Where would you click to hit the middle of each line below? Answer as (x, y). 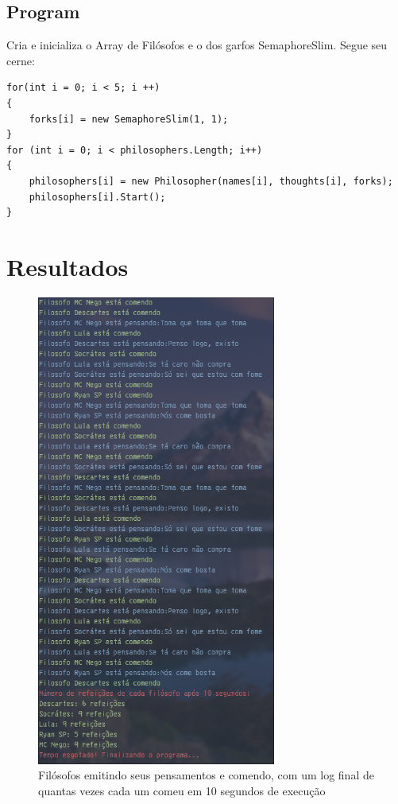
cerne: (21, 60)
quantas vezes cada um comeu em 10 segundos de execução (182, 790)
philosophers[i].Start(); (97, 197)
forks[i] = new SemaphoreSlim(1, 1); (129, 119)
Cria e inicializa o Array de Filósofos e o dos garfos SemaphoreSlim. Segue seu (197, 45)
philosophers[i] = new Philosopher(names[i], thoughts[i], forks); (211, 181)
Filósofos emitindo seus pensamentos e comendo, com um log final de (206, 775)
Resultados (68, 266)
